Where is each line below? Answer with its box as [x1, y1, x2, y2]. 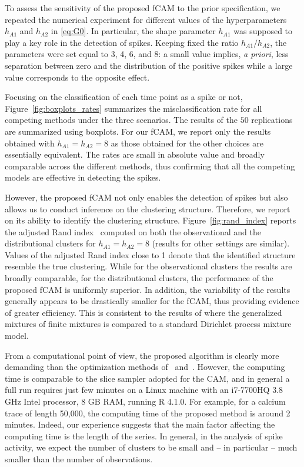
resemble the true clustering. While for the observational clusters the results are [5, 260, 292, 272]
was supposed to [233, 25, 293, 37]
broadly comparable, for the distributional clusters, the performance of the [5, 272, 273, 284]
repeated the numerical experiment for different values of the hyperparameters [5, 13, 287, 25]
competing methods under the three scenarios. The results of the [5, 114, 238, 126]
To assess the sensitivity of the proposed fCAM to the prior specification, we [5, 2, 280, 14]
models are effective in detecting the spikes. [5, 171, 161, 184]
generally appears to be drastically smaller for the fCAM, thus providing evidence [5, 295, 299, 307]
